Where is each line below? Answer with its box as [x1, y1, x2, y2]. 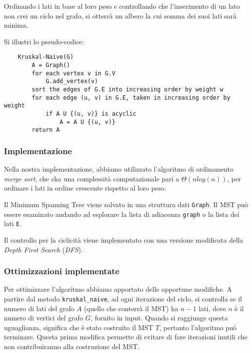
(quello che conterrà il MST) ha [84, 303, 179, 313]
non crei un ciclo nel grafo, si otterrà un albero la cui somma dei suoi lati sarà [4, 10, 237, 20]
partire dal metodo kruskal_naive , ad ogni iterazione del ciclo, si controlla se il [4, 293, 242, 303]
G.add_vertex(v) [45, 78, 98, 85]
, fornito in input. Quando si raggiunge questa [90, 313, 228, 323]
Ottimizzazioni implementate [4, 265, 120, 277]
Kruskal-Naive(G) [18, 53, 74, 61]
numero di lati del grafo [4, 303, 74, 313]
